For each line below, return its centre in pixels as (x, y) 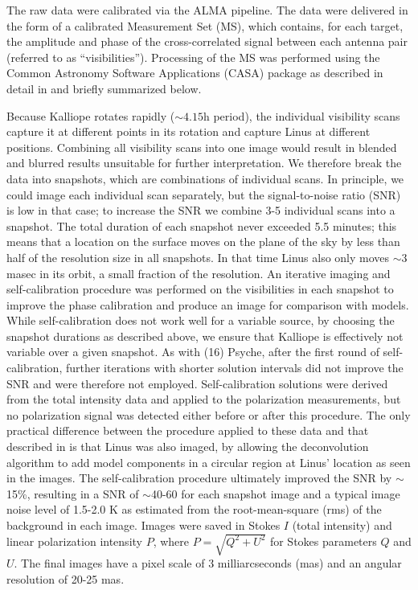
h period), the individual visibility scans (302, 115)
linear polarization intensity (74, 541)
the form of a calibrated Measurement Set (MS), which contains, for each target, (205, 25)
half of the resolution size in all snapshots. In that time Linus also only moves (198, 257)
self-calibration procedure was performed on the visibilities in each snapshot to (200, 289)
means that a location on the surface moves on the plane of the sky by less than (203, 242)
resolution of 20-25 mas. (66, 578)
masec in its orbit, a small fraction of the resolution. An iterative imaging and (199, 273)
